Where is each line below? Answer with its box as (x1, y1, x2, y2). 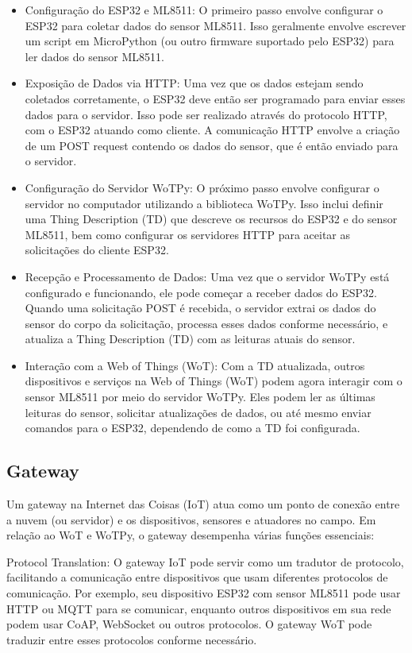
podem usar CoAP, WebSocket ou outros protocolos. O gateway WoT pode (6, 616, 372, 632)
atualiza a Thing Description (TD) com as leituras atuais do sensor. (25, 330, 356, 347)
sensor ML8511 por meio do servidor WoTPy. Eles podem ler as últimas (25, 388, 375, 405)
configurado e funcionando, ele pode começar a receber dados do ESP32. (25, 284, 377, 300)
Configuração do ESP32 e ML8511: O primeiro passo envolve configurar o (25, 2, 383, 17)
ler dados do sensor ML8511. (25, 48, 164, 64)
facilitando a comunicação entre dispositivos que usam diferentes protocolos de (6, 569, 388, 585)
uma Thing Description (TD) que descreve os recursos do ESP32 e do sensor (25, 211, 398, 227)
